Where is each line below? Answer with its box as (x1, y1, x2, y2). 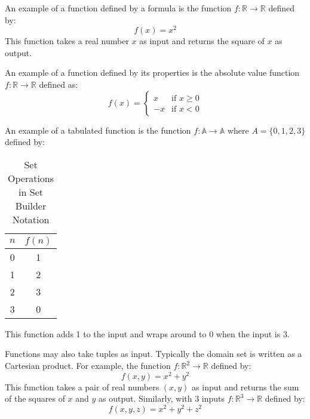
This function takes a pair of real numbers (5, 380, 159, 393)
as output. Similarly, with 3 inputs (99, 392, 225, 405)
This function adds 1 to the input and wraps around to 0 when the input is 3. (5, 327, 290, 340)
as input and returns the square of (139, 35, 265, 47)
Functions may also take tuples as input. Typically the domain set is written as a (5, 347, 302, 360)
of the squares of (5, 392, 65, 405)
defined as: (39, 78, 78, 91)
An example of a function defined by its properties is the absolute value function (5, 66, 300, 79)
